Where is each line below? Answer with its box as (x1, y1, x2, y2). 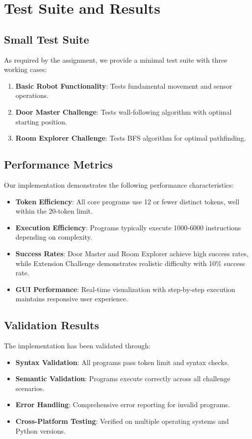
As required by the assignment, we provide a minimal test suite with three (4, 54, 227, 65)
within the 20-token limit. (15, 206, 93, 216)
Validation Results (4, 317, 99, 333)
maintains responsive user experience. (15, 293, 128, 304)
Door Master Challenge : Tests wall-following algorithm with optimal (15, 106, 232, 117)
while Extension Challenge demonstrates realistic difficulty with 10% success (15, 258, 245, 268)
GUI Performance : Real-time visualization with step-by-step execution (15, 284, 235, 294)
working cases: (4, 64, 47, 74)
